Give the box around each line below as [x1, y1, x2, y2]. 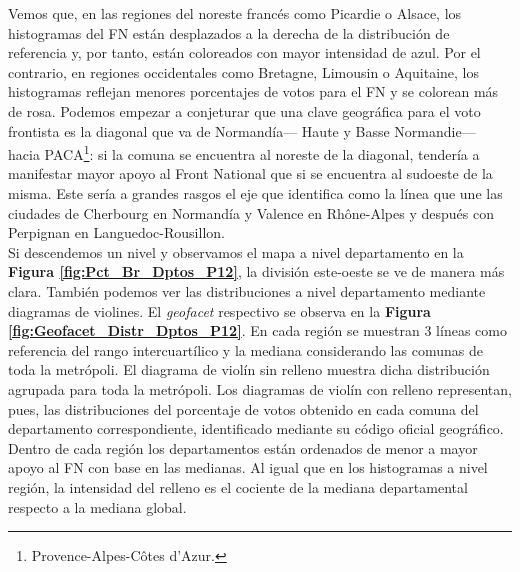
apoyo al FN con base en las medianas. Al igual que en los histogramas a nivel [8, 457, 488, 478]
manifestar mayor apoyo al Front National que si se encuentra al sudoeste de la [8, 163, 493, 184]
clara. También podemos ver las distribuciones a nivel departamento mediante [8, 280, 486, 301]
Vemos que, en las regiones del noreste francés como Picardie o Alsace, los [8, 3, 462, 23]
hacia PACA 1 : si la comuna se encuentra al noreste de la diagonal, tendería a [8, 141, 480, 164]
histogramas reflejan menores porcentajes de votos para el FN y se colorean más [8, 81, 499, 102]
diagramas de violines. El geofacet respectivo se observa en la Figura [8, 300, 431, 321]
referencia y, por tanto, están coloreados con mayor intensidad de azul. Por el [8, 42, 481, 63]
